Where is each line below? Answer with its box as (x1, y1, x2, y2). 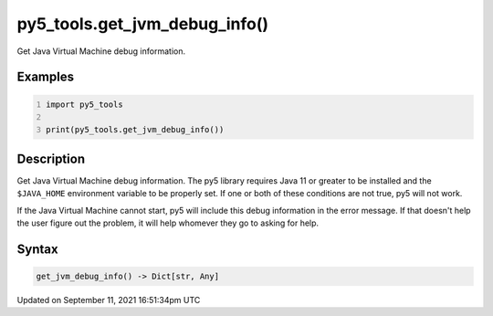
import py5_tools (46, 99, 123, 110)
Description (16, 151, 86, 166)
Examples (16, 69, 75, 85)
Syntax (16, 241, 58, 257)
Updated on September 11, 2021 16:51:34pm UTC (16, 294, 201, 305)
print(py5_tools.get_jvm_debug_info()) (46, 124, 225, 135)
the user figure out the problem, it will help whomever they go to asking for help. (16, 217, 320, 228)
